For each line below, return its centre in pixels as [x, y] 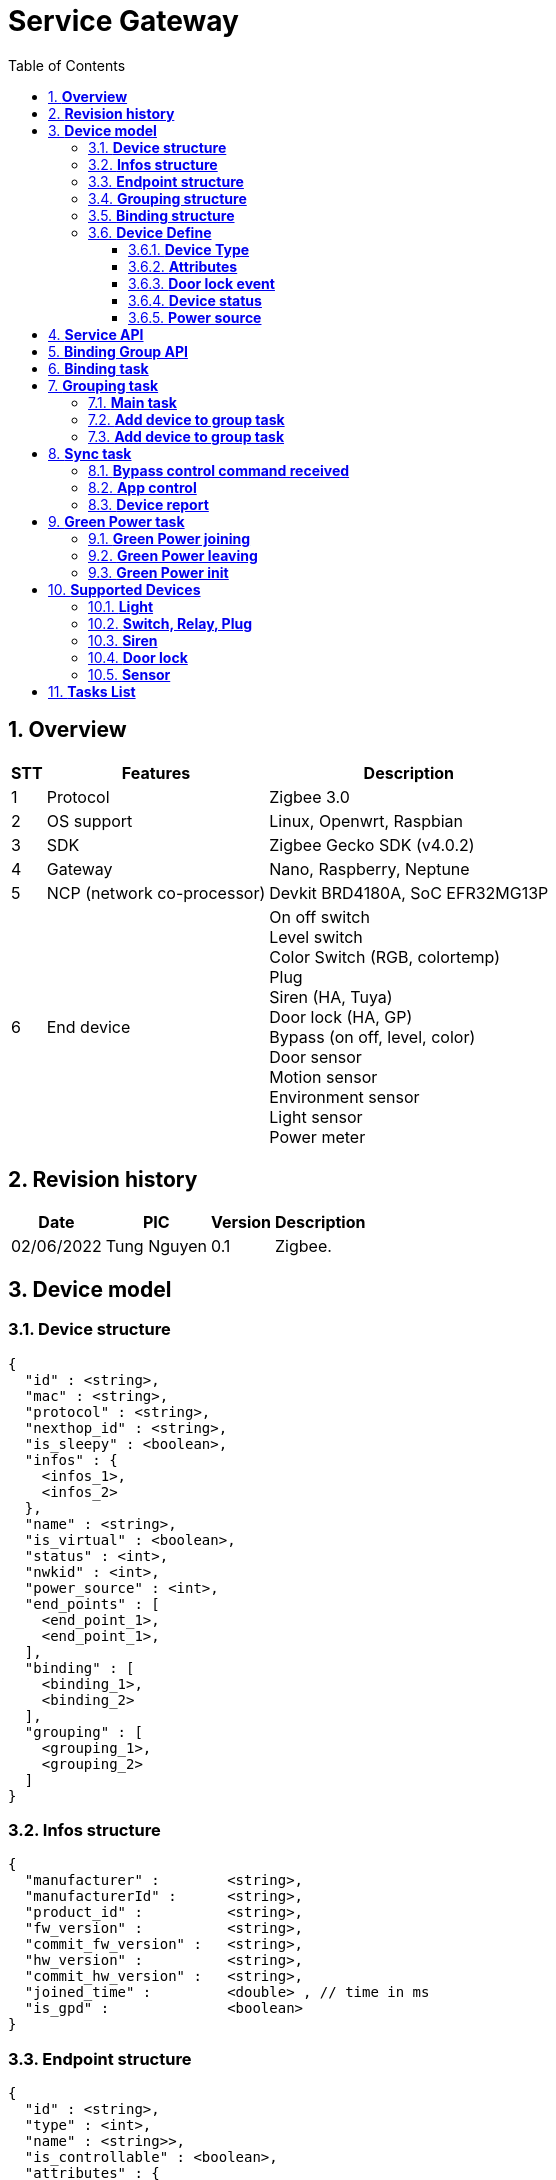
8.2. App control [142, 487]
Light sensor [316, 1116]
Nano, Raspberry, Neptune [369, 868]
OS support [89, 820]
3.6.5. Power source [195, 317]
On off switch [319, 916]
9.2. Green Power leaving [173, 555]
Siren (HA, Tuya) [331, 996]
